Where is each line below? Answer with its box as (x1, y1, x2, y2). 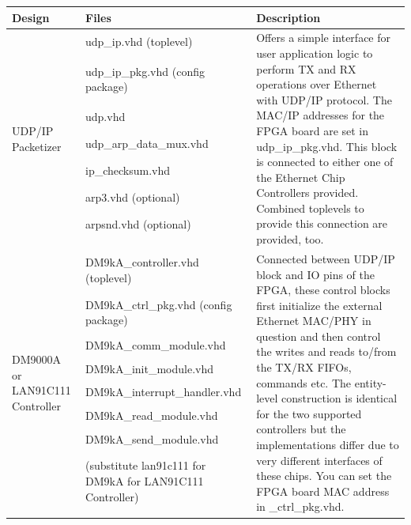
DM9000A (12, 351, 62, 368)
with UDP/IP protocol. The (256, 91, 392, 108)
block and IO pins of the (256, 266, 375, 282)
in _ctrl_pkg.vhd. (256, 498, 345, 515)
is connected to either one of (256, 153, 394, 170)
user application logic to (256, 44, 373, 61)
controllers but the (256, 421, 346, 437)
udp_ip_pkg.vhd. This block (256, 138, 398, 154)
